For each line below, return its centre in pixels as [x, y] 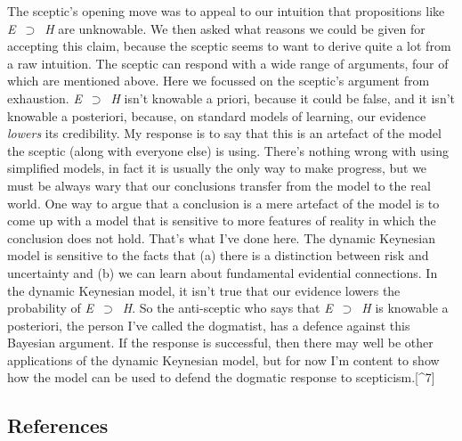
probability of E [51, 308]
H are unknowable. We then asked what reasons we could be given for [235, 28]
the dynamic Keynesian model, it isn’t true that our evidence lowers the [204, 290]
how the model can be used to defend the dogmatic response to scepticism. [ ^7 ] [221, 377]
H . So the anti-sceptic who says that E [227, 308]
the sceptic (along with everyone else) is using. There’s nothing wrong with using [228, 150]
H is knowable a [405, 308]
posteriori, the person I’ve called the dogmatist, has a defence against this [209, 325]
